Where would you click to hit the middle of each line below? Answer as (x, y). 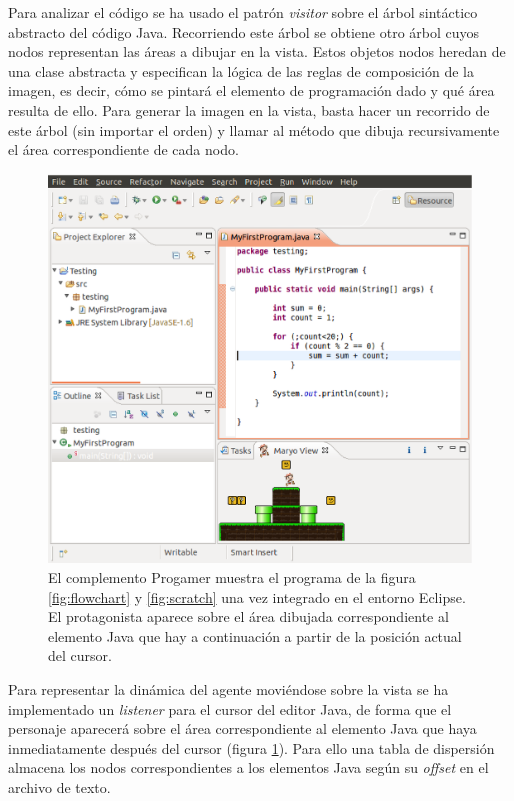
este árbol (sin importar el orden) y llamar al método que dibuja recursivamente (254, 129)
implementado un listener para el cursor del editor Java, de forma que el (230, 708)
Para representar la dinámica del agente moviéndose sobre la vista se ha (228, 688)
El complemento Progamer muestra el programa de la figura (232, 576)
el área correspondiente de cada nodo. (123, 149)
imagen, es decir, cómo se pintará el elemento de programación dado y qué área (251, 90)
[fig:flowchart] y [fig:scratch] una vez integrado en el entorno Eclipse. (257, 596)
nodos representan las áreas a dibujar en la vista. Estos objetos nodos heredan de (257, 51)
